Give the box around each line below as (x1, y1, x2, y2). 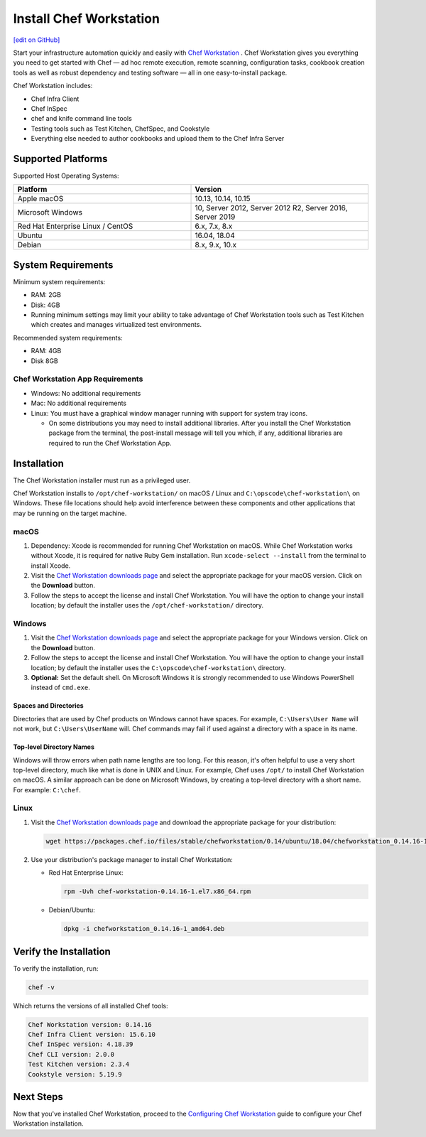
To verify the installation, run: (13, 964, 99, 973)
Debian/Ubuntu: (48, 906, 95, 915)
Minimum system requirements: (13, 277, 106, 286)
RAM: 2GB (31, 291, 62, 299)
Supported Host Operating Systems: (13, 171, 119, 180)
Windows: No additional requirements (31, 389, 141, 397)
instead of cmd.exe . (31, 683, 90, 692)
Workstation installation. (13, 1119, 84, 1128)
